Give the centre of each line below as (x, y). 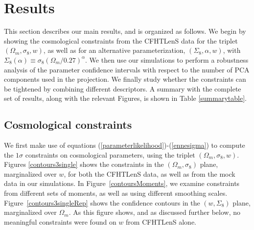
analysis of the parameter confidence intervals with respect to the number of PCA (127, 69)
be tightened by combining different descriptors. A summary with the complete (123, 88)
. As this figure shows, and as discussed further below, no (155, 212)
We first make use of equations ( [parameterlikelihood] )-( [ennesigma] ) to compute (125, 145)
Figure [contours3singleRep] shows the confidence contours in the (102, 202)
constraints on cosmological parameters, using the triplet (110, 154)
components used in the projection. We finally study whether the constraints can (125, 79)
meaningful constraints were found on (60, 221)
